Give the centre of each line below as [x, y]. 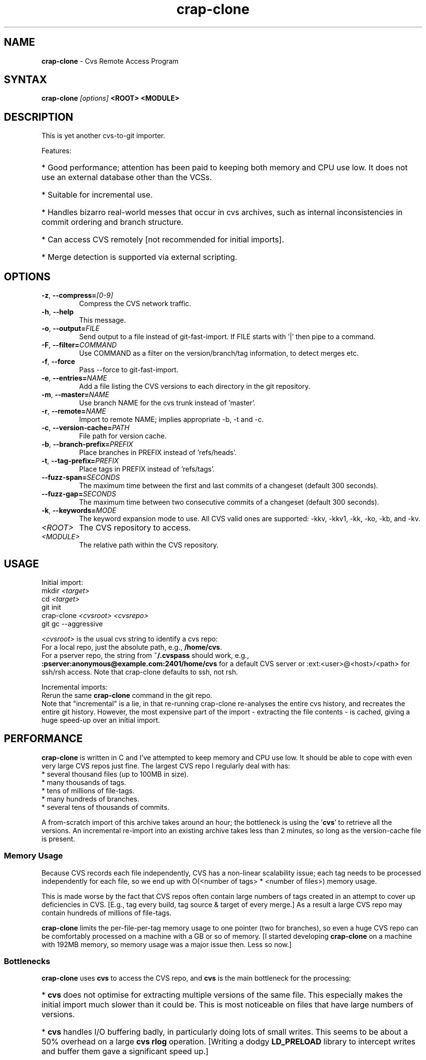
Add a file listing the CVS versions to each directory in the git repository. [195, 386]
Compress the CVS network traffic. [135, 304]
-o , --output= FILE [71, 329]
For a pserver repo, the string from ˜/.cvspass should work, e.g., [145, 655]
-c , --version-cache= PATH [86, 428]
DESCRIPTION [39, 117]
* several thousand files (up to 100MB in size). [115, 774]
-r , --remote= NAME [74, 411]
